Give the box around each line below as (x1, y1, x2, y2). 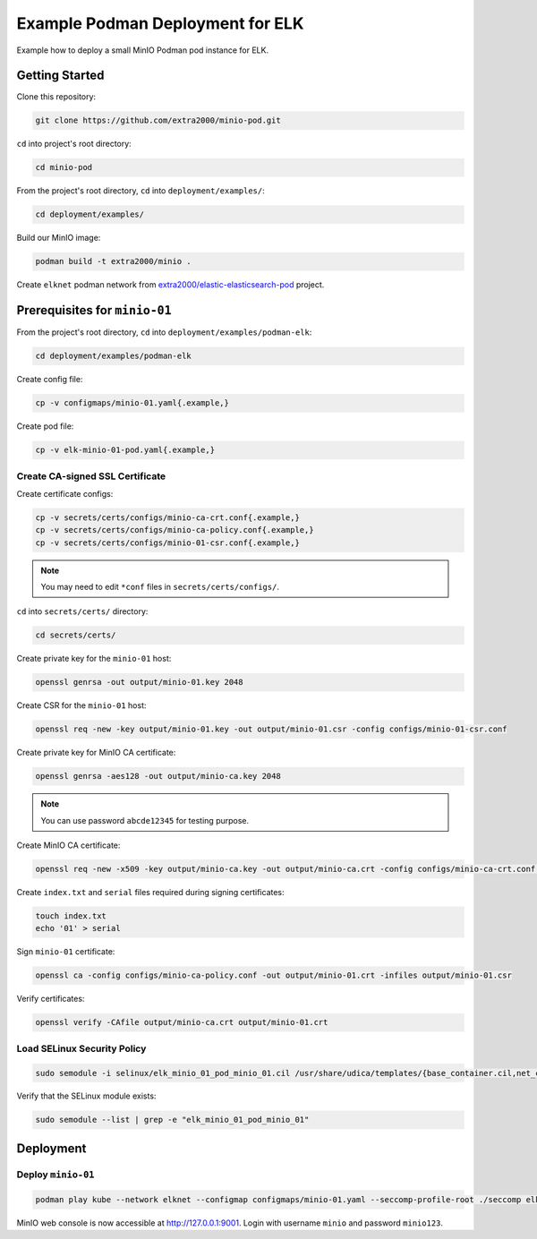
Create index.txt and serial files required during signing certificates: (16, 887, 286, 898)
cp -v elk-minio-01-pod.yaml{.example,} (35, 445, 215, 456)
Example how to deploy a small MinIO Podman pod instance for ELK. (16, 45, 268, 56)
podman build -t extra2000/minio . (35, 256, 192, 267)
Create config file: (16, 374, 83, 385)
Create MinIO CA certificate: (16, 840, 121, 850)
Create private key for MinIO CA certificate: (16, 748, 176, 758)
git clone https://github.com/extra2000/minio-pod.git (35, 115, 281, 125)
